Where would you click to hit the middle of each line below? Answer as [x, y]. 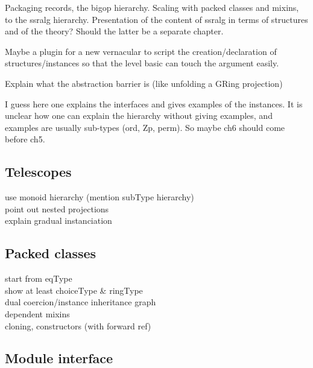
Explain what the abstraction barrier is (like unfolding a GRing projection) [144, 83]
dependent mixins [37, 313]
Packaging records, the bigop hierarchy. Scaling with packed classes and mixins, [152, 7]
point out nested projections [57, 208]
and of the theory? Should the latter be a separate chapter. [114, 31]
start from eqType [39, 278]
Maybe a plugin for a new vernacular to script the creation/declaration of [141, 51]
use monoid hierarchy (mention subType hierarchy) [100, 197]
